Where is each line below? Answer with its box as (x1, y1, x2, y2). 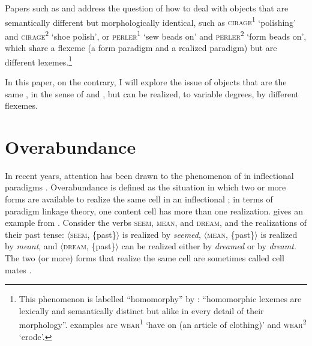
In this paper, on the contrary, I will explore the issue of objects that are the (5, 75, 287, 88)
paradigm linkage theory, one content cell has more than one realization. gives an (5, 204, 303, 217)
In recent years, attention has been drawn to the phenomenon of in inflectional (5, 169, 294, 181)
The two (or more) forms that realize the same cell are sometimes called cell (5, 252, 284, 264)
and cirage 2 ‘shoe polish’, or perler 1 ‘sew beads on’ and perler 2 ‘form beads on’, (5, 28, 307, 42)
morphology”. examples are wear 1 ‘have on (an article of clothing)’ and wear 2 (19, 317, 307, 331)
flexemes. (5, 99, 38, 112)
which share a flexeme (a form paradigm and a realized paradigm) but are (5, 41, 277, 54)
